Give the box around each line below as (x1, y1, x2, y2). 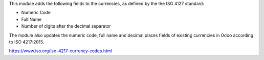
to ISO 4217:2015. (9, 39, 44, 45)
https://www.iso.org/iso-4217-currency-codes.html (9, 48, 112, 54)
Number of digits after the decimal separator (21, 23, 111, 29)
